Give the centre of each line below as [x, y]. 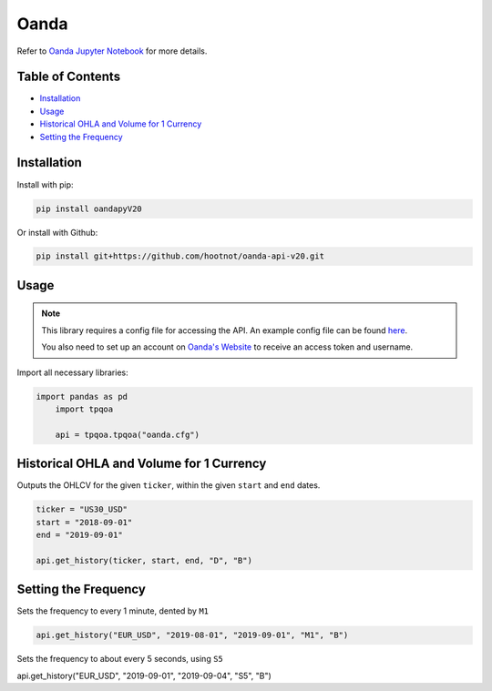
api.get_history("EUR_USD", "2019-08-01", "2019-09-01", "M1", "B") [192, 635]
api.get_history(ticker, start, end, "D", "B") [144, 560]
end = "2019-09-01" [79, 535]
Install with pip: [45, 184]
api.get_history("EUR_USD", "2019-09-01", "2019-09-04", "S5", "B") [144, 676]
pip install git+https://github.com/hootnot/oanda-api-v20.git [180, 256]
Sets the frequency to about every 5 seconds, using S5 [120, 659]
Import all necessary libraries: [72, 372]
